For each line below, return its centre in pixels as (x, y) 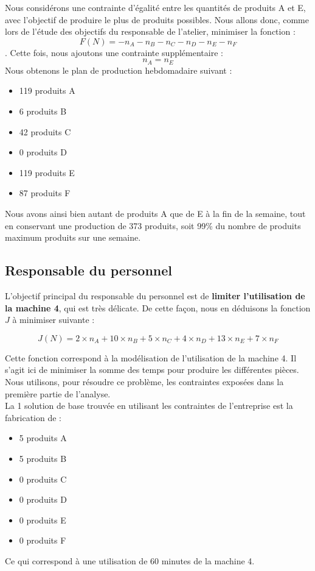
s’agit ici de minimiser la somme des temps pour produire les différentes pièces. (152, 370)
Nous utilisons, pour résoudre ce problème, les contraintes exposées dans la (144, 381)
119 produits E (47, 172)
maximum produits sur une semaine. (73, 237)
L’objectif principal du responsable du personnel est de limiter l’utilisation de (155, 295)
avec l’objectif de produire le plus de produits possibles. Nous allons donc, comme (157, 19)
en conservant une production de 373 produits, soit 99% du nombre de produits (153, 225)
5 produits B (43, 458)
